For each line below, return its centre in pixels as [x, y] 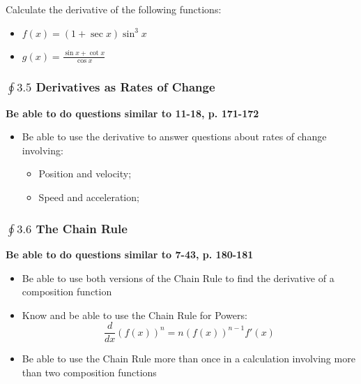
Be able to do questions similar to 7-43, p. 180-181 [130, 254]
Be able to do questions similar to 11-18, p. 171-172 [132, 113]
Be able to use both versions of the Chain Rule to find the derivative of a [178, 278]
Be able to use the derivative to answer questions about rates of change [174, 136]
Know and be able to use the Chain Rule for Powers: [135, 315]
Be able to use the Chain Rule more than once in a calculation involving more [189, 359]
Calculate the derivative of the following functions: [114, 9]
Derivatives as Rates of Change [125, 87]
